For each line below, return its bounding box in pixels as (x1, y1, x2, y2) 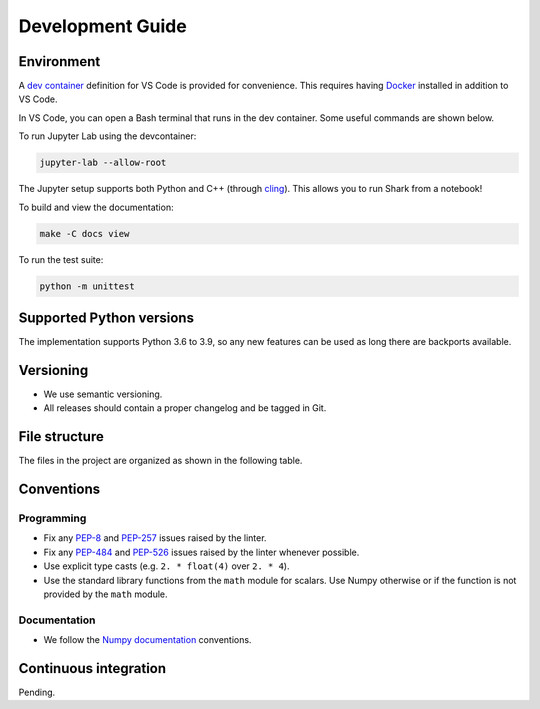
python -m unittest (39, 280, 135, 292)
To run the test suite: (18, 253, 104, 265)
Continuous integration (18, 660, 167, 677)
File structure (18, 428, 104, 445)
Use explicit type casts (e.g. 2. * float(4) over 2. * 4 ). (43, 560, 290, 572)
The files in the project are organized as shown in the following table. (18, 455, 303, 467)
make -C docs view (39, 228, 130, 239)
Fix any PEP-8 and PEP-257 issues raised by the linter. (43, 532, 267, 544)
